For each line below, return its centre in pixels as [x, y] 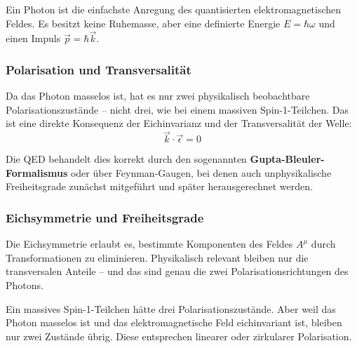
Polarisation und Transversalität [99, 69]
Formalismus [37, 172]
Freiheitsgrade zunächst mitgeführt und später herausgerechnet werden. [159, 186]
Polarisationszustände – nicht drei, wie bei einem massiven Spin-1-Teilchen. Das [177, 109]
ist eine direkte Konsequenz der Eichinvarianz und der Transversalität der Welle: [179, 123]
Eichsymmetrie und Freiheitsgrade [105, 217]
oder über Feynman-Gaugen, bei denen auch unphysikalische [201, 172]
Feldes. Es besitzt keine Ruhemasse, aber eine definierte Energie [143, 23]
